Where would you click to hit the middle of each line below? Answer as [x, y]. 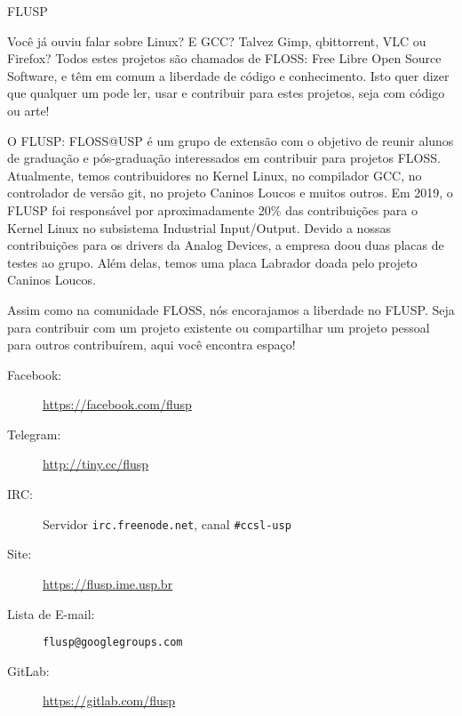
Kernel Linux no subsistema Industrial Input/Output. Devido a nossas [199, 227]
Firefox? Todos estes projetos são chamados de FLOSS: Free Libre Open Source [224, 58]
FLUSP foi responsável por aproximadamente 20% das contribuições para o [212, 209]
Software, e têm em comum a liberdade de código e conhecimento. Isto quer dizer [228, 75]
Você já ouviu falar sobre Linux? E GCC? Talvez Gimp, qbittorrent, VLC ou [217, 40]
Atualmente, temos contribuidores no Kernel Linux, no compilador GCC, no [215, 175]
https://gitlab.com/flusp [109, 700]
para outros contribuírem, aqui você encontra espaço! [151, 345]
